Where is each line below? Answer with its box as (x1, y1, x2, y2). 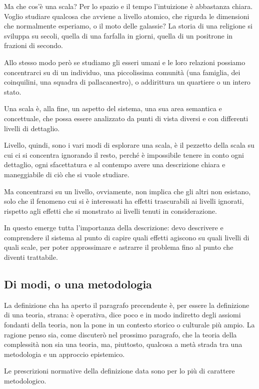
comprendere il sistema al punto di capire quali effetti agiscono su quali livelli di (4, 232, 249, 242)
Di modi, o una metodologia (4, 276, 152, 292)
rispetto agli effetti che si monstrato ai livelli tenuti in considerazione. (4, 205, 217, 216)
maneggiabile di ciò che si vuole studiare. (4, 169, 129, 179)
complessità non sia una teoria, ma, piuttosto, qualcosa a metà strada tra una (4, 339, 242, 349)
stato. (4, 86, 21, 97)
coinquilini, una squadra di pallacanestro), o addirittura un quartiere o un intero (4, 77, 250, 87)
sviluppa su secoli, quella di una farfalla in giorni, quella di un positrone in (4, 30, 233, 41)
